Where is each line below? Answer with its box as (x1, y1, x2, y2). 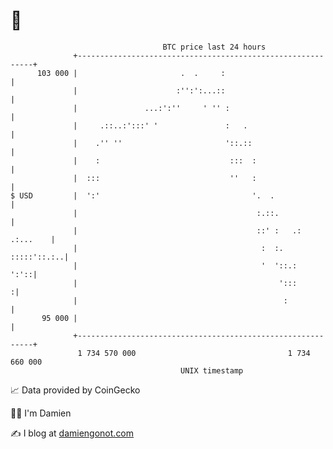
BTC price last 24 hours (162, 42, 267, 52)
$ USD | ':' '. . (10, 190, 275, 201)
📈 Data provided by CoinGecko (10, 384, 141, 396)
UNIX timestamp (180, 365, 244, 376)
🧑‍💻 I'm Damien (10, 407, 72, 419)
